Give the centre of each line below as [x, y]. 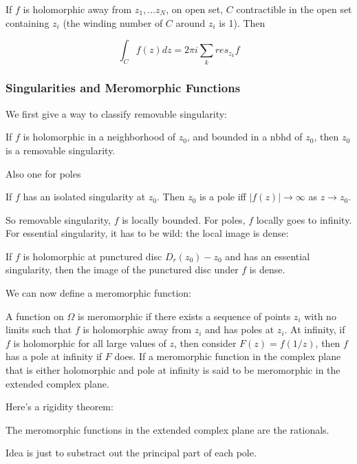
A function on [35, 316]
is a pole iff [223, 197]
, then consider [205, 342]
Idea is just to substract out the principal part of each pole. [131, 453]
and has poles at [240, 329]
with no [320, 316]
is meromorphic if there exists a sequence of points [184, 316]
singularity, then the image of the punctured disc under [122, 270]
